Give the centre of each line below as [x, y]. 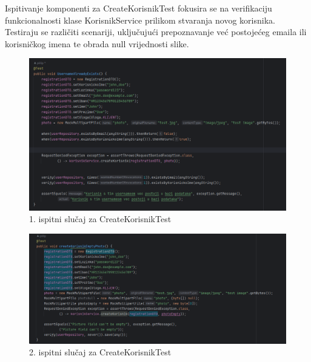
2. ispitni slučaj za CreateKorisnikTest [100, 352]
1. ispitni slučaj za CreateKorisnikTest [100, 219]
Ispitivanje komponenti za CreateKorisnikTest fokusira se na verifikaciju [139, 8]
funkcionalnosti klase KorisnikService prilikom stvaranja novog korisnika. [140, 20]
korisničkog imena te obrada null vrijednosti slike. [97, 43]
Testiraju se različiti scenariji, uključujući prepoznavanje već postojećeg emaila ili [156, 32]
